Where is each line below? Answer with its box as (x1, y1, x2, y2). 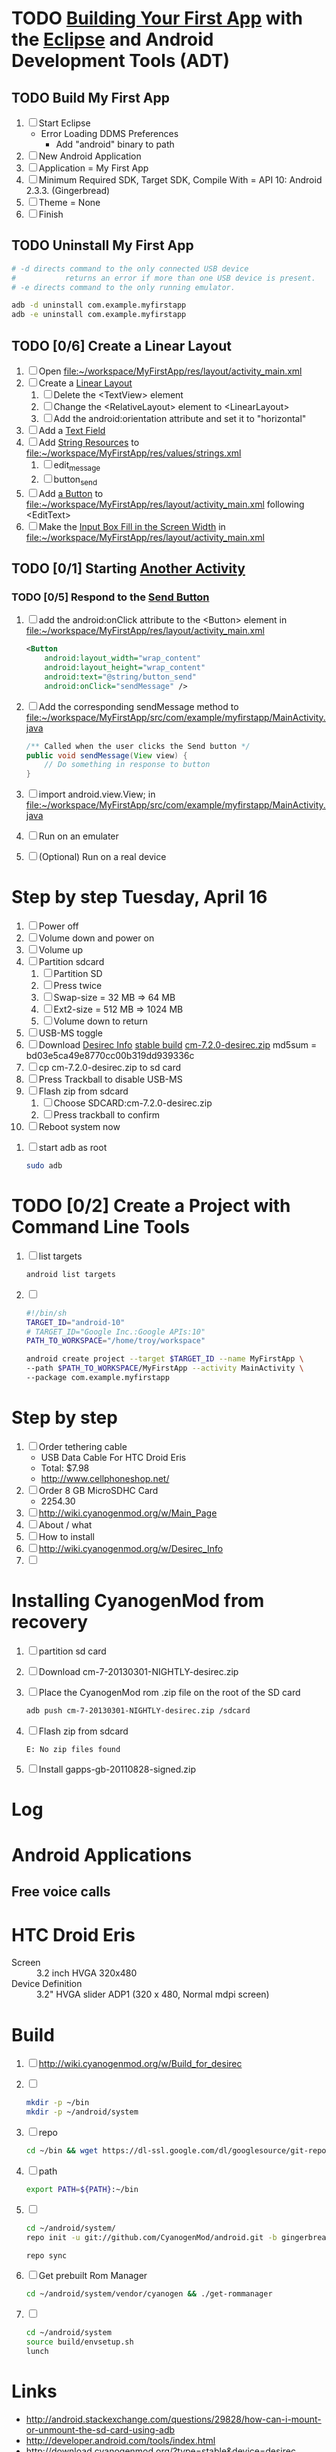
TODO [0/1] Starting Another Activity (11, 560, 246, 577)
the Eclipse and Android (11, 28, 214, 51)
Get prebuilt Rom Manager (38, 2270, 148, 2282)
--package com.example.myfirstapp (25, 1373, 170, 1383)
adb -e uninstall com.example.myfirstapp (11, 310, 187, 320)
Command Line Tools (11, 1216, 191, 1239)
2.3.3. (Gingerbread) (25, 185, 111, 196)
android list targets (25, 1269, 116, 1279)
